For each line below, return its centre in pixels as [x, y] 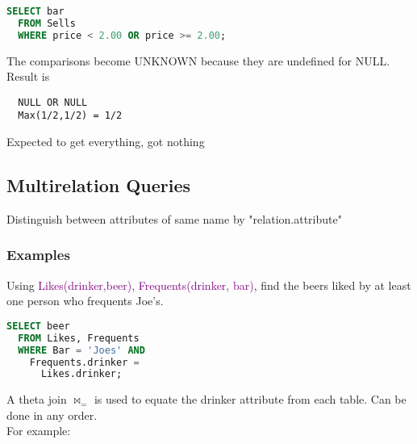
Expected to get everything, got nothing [106, 142]
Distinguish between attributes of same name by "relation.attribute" [174, 218]
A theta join [37, 399]
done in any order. [52, 415]
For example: [39, 431]
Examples [38, 255]
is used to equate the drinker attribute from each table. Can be [250, 399]
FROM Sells [47, 23]
